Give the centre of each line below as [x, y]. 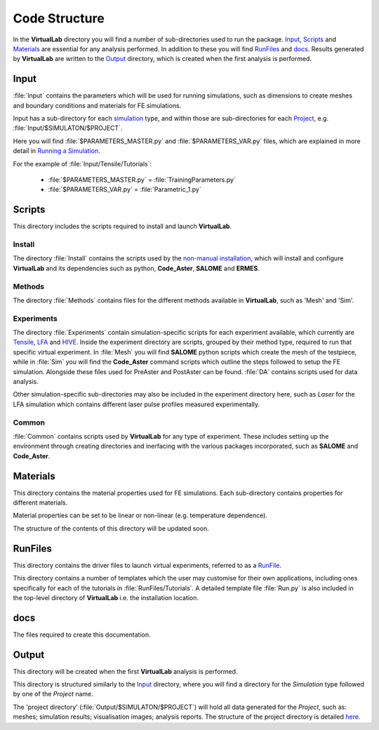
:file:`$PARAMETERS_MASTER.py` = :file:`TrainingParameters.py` [142, 180]
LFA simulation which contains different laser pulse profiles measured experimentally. [137, 404]
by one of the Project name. [53, 694]
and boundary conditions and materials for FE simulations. [97, 105]
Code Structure [59, 18]
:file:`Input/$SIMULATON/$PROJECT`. [68, 128]
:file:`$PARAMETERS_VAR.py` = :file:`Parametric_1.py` [125, 190]
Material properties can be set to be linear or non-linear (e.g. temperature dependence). [140, 515]
